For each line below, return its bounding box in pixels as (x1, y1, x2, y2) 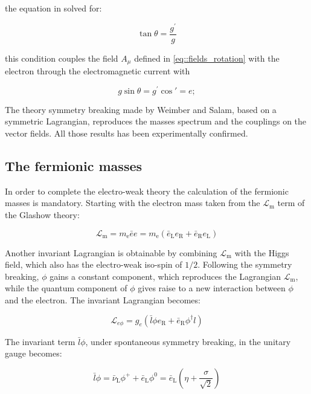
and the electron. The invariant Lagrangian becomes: (5, 294, 200, 306)
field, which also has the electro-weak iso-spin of (5, 258, 182, 271)
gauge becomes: (5, 347, 62, 360)
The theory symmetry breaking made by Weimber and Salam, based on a (5, 103, 277, 115)
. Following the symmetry (197, 258, 292, 271)
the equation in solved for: (5, 2, 102, 14)
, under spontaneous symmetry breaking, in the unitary (85, 335, 291, 347)
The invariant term (5, 335, 75, 347)
